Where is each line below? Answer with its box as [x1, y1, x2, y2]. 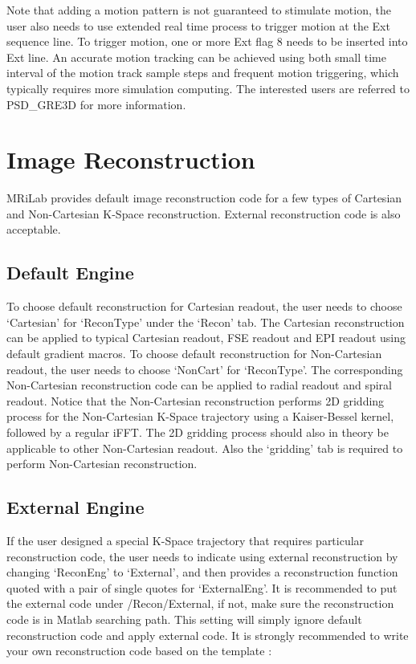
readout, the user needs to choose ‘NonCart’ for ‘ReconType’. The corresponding [6, 361, 403, 377]
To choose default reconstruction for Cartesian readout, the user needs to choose [6, 298, 402, 315]
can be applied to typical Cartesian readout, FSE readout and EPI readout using [6, 329, 406, 346]
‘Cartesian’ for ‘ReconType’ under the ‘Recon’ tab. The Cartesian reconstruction [6, 313, 405, 330]
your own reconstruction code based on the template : [6, 642, 272, 659]
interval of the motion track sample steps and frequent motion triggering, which [6, 64, 399, 81]
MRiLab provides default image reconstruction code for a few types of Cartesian [6, 189, 402, 206]
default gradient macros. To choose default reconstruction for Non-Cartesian [6, 345, 382, 362]
